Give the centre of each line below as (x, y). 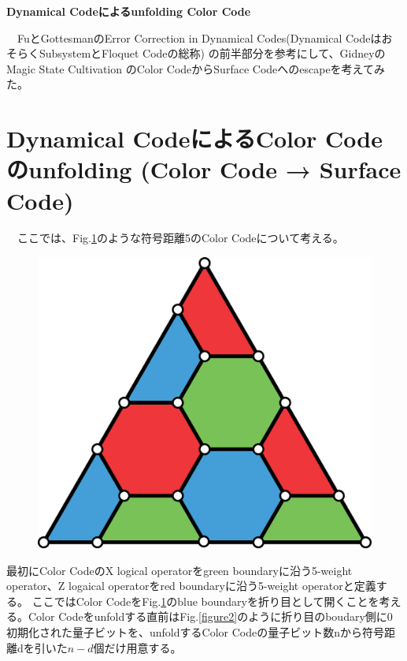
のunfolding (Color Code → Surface (204, 169)
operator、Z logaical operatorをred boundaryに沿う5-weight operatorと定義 (191, 586)
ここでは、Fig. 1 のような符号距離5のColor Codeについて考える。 (180, 238)
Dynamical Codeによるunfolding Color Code (129, 11)
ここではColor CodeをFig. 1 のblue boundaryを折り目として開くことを (205, 601)
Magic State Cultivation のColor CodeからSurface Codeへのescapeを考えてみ (196, 68)
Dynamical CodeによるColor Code (194, 138)
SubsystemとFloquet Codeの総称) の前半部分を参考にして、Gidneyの (212, 53)
